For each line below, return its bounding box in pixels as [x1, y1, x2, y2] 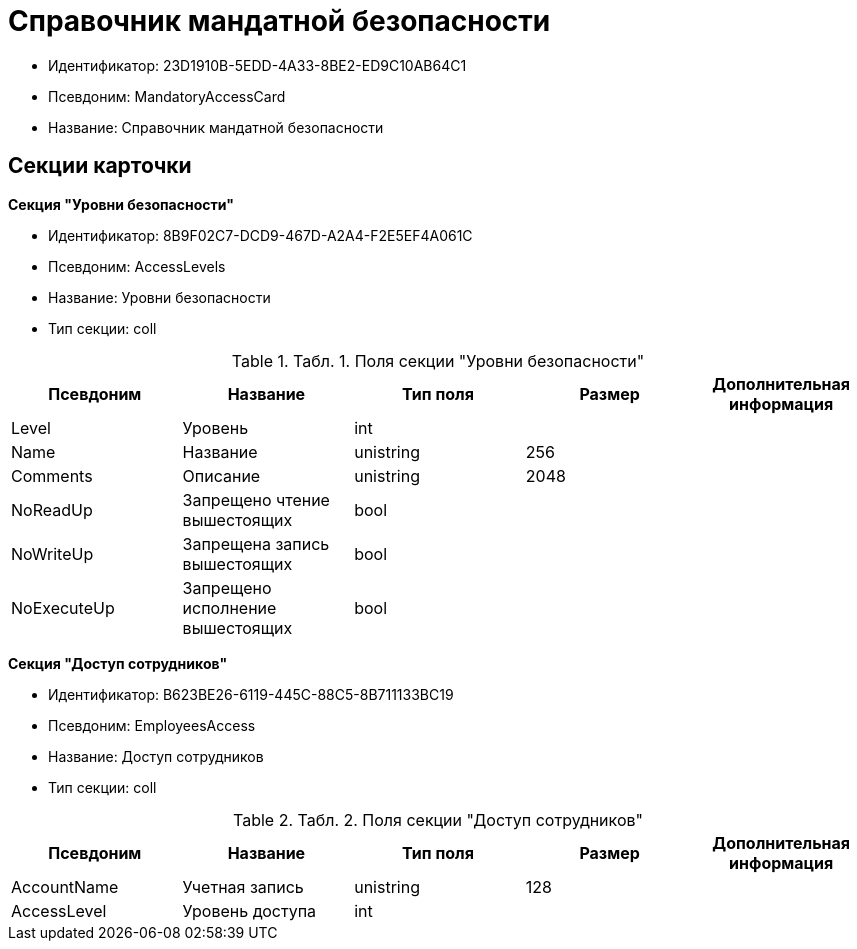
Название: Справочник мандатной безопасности [48, 118, 384, 136]
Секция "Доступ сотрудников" [8, 654, 228, 672]
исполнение [182, 597, 277, 618]
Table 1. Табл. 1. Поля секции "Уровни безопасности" [231, 350, 645, 371]
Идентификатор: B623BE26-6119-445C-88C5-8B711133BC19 [48, 685, 454, 703]
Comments [11, 465, 93, 486]
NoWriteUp [11, 543, 94, 564]
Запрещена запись [182, 533, 330, 554]
